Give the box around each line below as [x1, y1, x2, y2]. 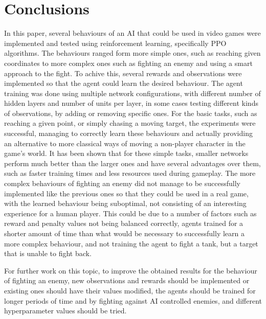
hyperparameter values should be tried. [4, 305, 127, 316]
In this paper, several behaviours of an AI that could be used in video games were [4, 28, 261, 38]
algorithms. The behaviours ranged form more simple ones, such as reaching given [4, 48, 261, 58]
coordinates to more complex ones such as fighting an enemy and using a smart [4, 57, 253, 68]
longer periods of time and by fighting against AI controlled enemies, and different [4, 295, 262, 306]
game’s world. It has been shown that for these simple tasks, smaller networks [4, 148, 249, 158]
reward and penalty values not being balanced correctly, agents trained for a [4, 218, 243, 229]
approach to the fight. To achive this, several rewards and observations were [4, 67, 242, 78]
